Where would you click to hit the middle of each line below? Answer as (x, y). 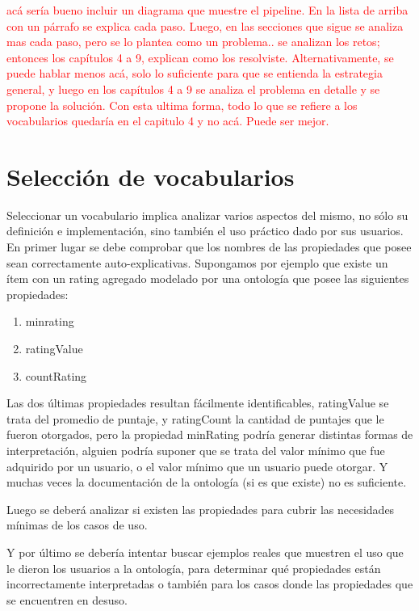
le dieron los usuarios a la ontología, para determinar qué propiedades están (194, 568)
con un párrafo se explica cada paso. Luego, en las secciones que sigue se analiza (205, 25)
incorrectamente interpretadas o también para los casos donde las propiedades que (210, 584)
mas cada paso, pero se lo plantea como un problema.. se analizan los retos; (193, 42)
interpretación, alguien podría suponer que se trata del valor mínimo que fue (196, 450)
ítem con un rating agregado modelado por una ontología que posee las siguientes (208, 278)
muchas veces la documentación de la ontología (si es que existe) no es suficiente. (207, 482)
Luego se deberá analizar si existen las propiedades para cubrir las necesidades (201, 509)
